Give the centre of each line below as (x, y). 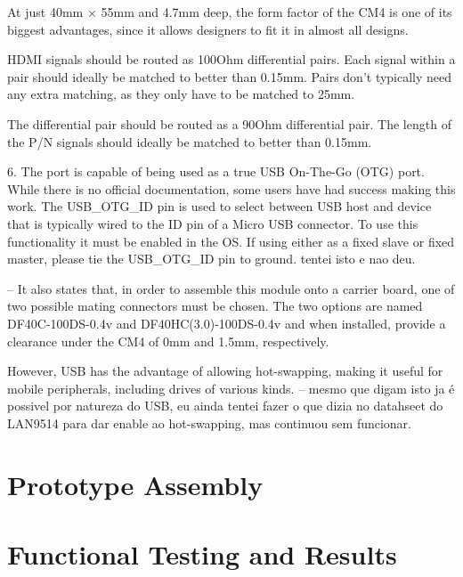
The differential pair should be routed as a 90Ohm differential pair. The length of (229, 123)
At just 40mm (45, 12)
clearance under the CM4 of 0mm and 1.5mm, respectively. (168, 341)
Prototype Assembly (135, 484)
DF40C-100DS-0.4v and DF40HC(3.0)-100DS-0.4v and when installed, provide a (227, 323)
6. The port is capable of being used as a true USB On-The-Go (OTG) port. (216, 171)
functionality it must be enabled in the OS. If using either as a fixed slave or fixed (231, 241)
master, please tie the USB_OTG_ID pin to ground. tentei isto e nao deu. (211, 259)
